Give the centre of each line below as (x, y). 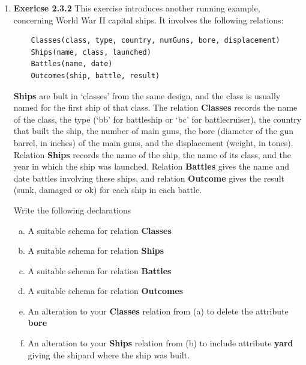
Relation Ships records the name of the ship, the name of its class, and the (152, 154)
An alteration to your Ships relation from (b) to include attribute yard (160, 343)
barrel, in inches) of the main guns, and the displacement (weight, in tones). (153, 142)
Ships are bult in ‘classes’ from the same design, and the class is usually (147, 95)
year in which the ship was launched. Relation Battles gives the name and (151, 166)
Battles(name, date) (72, 64)
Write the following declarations (72, 210)
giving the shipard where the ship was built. (109, 354)
